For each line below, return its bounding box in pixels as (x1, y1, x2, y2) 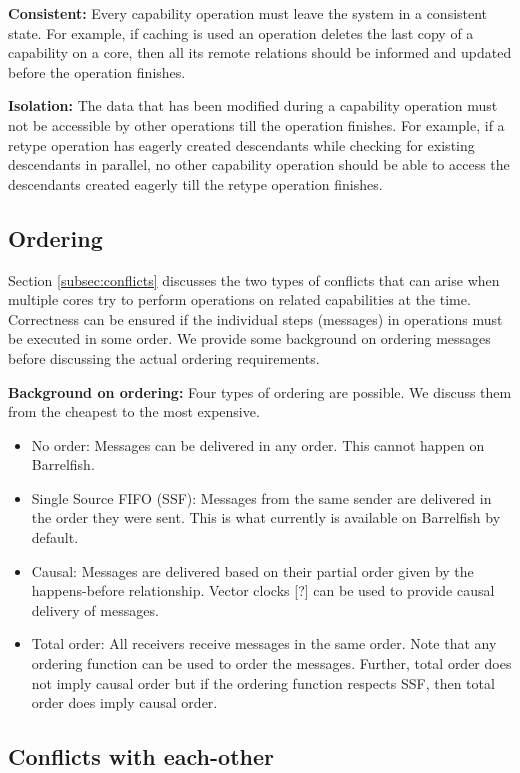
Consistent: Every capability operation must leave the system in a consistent (8, 3, 488, 23)
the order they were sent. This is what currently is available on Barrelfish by (31, 507, 501, 528)
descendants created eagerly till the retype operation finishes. (8, 173, 383, 194)
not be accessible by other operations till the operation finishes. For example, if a (8, 114, 505, 135)
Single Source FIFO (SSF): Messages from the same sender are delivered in (31, 487, 492, 508)
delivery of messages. (31, 599, 159, 620)
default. (31, 527, 79, 548)
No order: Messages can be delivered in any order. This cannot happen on (31, 434, 485, 455)
